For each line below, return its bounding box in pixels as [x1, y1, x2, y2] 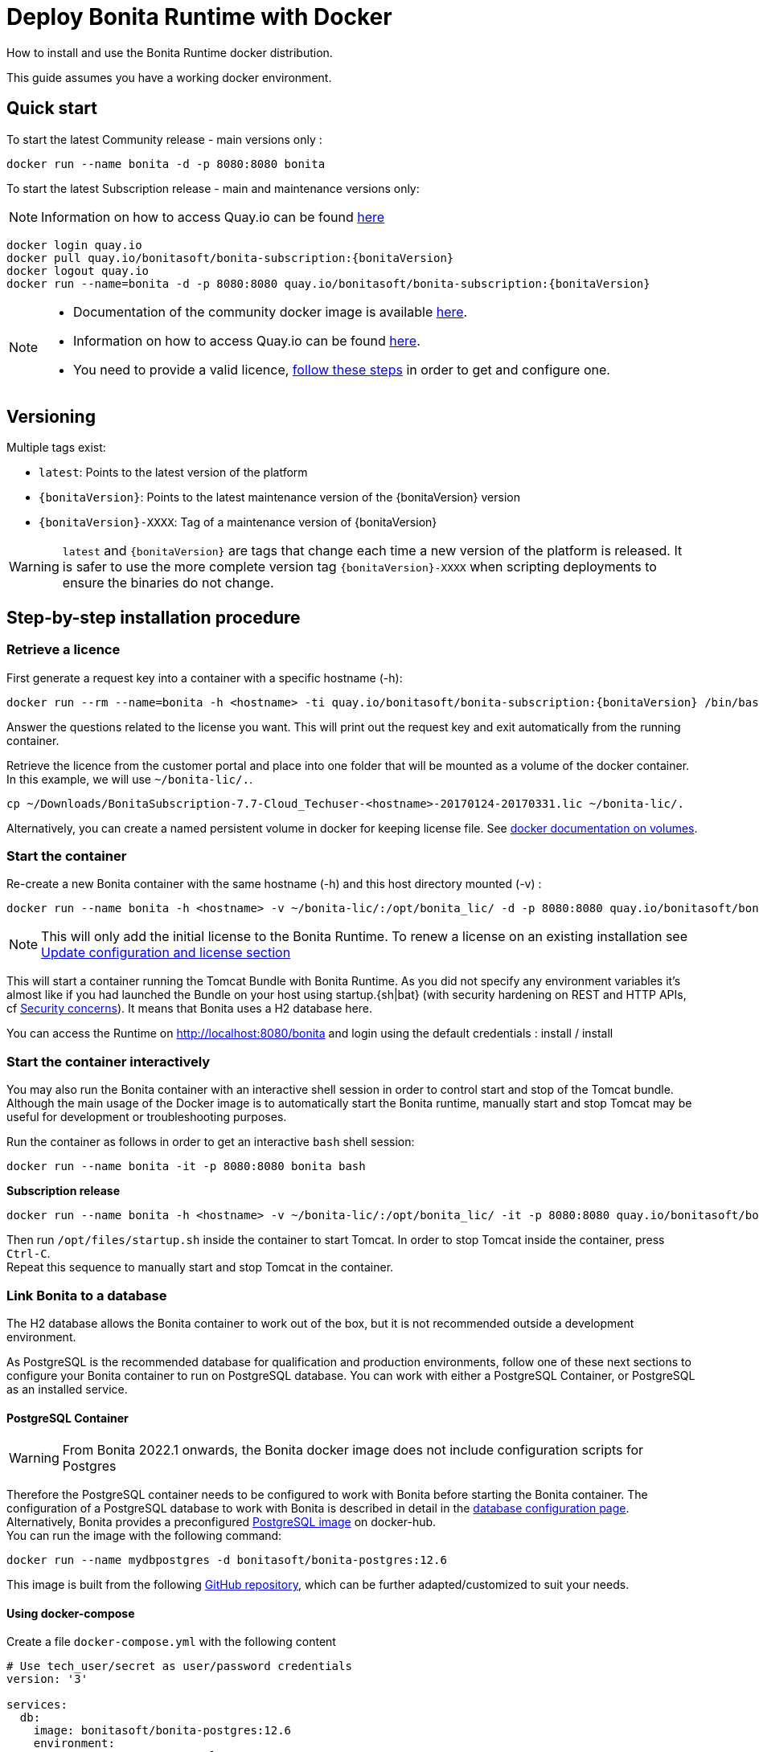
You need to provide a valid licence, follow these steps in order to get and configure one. [73, 361, 610, 378]
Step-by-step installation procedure [6, 607, 301, 628]
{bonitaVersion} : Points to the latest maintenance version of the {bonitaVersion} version [39, 490, 520, 505]
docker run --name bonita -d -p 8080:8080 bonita [6, 157, 326, 170]
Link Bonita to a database [6, 1287, 167, 1304]
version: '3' [6, 1672, 88, 1686]
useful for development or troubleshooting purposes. [6, 1110, 287, 1124]
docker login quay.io [6, 238, 142, 252]
